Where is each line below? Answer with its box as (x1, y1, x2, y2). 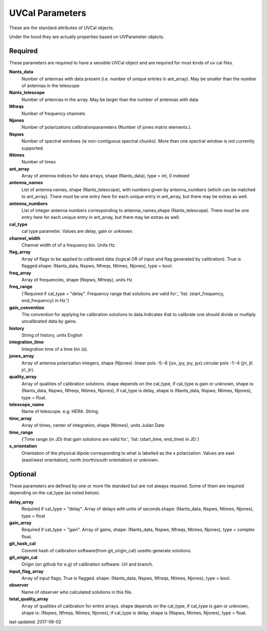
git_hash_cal (9, 540, 36, 547)
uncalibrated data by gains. (21, 318, 77, 324)
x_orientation (9, 443, 37, 449)
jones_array (9, 353, 34, 359)
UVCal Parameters (9, 7, 87, 18)
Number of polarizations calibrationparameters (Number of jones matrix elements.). (21, 124, 192, 130)
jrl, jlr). (21, 367, 35, 373)
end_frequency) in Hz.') (21, 298, 69, 304)
